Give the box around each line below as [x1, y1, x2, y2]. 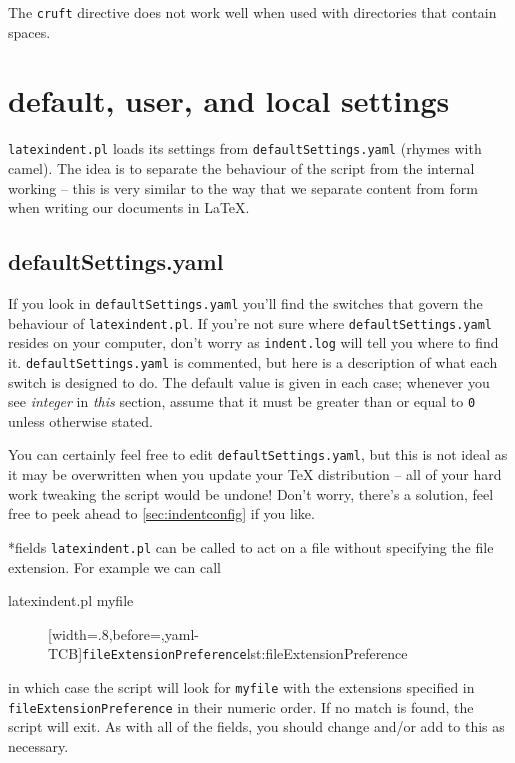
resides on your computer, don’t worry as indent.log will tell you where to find [8, 332, 499, 353]
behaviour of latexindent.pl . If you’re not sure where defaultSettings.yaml [8, 312, 493, 333]
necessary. [8, 735, 69, 756]
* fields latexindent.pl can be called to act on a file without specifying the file [8, 536, 494, 557]
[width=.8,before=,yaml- [48, 623, 199, 644]
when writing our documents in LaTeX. [8, 197, 250, 218]
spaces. [8, 21, 51, 42]
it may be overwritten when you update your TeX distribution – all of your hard [8, 464, 502, 485]
